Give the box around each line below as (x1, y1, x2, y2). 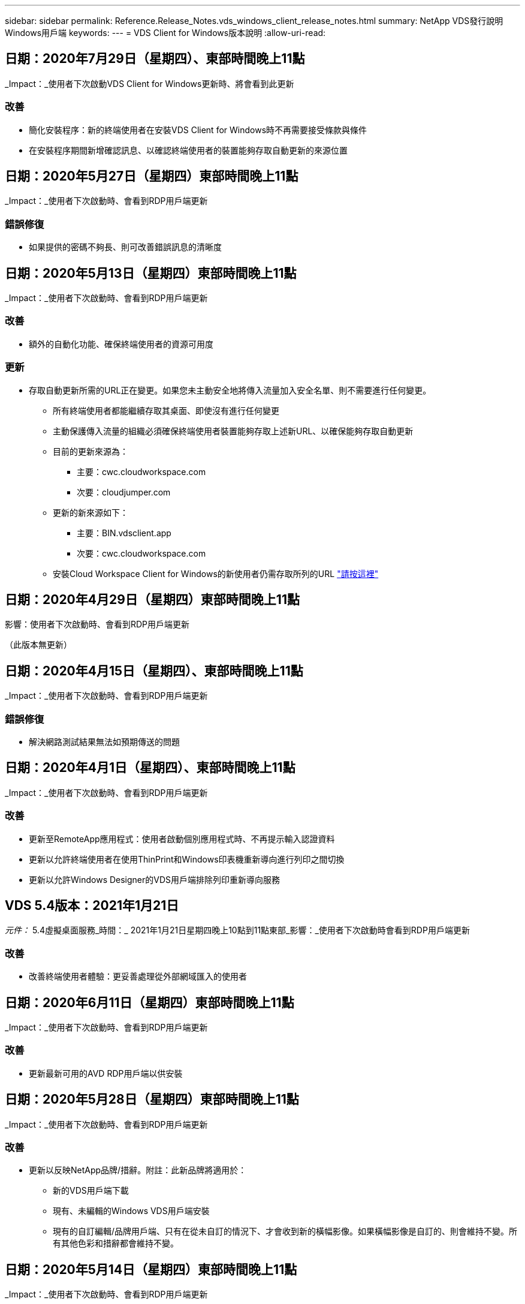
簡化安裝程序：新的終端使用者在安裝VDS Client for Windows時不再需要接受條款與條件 (29, 124, 367, 135)
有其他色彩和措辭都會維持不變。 (53, 1238, 179, 1249)
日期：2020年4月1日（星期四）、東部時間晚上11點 (5, 760, 295, 776)
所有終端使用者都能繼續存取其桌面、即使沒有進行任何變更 (53, 405, 279, 416)
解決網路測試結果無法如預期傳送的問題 (29, 736, 180, 747)
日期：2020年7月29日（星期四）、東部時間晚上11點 (5, 51, 305, 67)
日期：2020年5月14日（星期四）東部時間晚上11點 (5, 1261, 297, 1277)
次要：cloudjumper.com (77, 486, 171, 497)
